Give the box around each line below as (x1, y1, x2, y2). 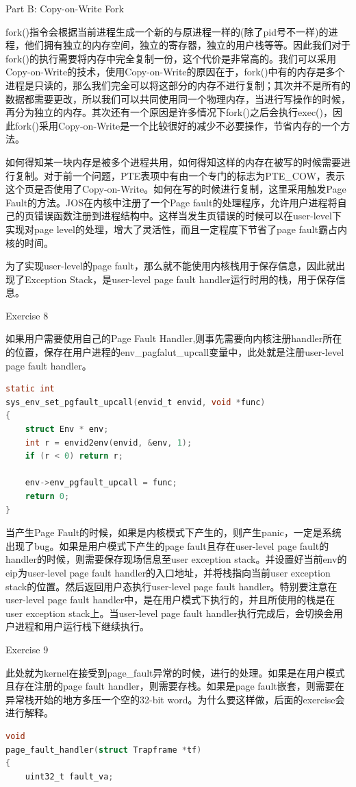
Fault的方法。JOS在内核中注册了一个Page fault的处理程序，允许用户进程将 (5, 195, 338, 209)
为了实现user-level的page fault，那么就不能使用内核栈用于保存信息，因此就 (5, 258, 335, 273)
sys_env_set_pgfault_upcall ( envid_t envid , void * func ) (5, 397, 266, 407)
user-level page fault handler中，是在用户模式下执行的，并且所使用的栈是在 (5, 592, 335, 607)
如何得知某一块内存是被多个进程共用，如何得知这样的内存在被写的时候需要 (5, 154, 341, 169)
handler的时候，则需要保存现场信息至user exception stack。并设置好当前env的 (5, 552, 347, 566)
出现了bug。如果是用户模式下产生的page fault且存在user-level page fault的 (5, 538, 329, 553)
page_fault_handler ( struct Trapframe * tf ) (5, 744, 202, 755)
